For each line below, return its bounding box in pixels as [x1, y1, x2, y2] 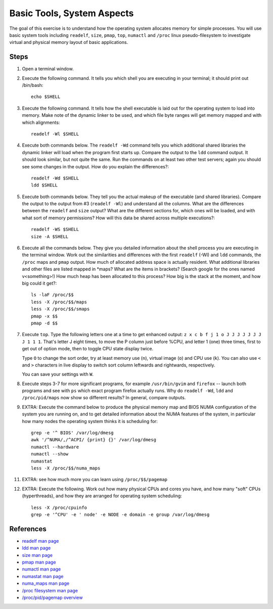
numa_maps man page [22, 580, 70, 586]
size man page [22, 552, 53, 558]
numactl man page [22, 566, 61, 572]
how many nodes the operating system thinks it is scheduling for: [22, 418, 158, 424]
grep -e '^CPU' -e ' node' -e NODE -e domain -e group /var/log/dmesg [31, 511, 210, 518]
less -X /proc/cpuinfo [31, 504, 87, 510]
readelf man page [22, 538, 59, 544]
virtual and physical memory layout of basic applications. [9, 39, 128, 45]
